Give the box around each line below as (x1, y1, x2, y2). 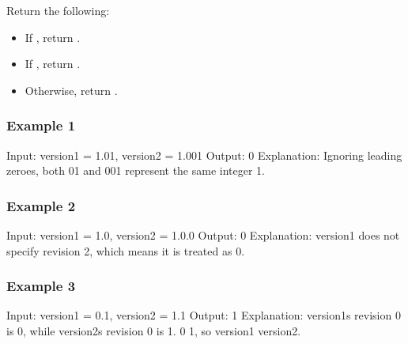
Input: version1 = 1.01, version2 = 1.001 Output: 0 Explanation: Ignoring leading (6, 146, 402, 163)
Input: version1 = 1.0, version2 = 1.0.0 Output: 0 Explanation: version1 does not (6, 227, 400, 243)
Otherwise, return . (25, 81, 118, 98)
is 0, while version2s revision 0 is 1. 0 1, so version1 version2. (6, 323, 301, 338)
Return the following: (6, 2, 110, 18)
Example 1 (6, 115, 76, 135)
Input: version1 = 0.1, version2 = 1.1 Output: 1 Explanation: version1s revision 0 (6, 307, 401, 323)
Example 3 (6, 276, 76, 296)
